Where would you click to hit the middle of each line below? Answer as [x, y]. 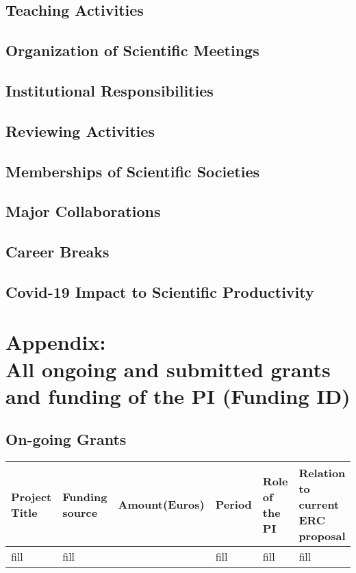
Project [31, 496]
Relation [322, 473]
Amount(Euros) [161, 505]
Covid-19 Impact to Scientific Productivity [160, 291]
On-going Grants [66, 439]
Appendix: [56, 342]
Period [233, 505]
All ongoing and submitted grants [168, 369]
